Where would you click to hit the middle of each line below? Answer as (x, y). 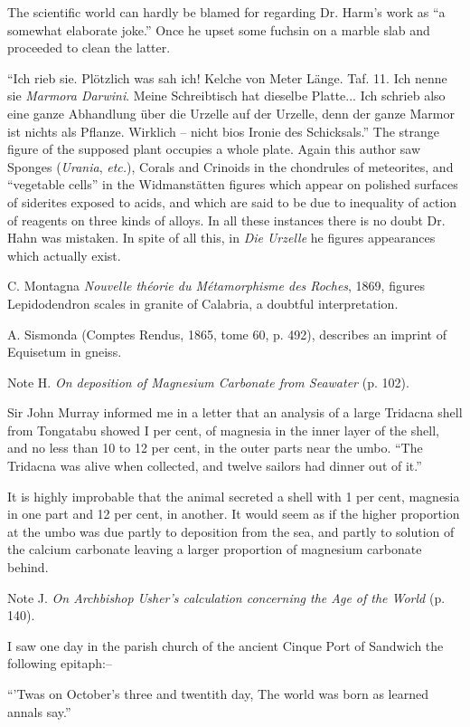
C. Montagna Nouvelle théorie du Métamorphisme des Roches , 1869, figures (216, 286)
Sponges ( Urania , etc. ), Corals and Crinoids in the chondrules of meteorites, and (230, 166)
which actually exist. (64, 255)
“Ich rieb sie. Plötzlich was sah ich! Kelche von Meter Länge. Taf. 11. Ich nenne (227, 77)
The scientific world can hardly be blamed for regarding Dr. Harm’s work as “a (226, 12)
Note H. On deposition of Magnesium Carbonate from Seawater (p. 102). (208, 382)
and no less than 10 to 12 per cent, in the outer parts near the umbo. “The (215, 448)
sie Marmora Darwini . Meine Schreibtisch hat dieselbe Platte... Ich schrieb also (226, 96)
